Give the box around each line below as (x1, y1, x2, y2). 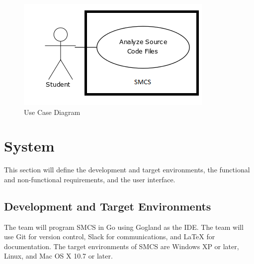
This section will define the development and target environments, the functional (4, 164, 250, 175)
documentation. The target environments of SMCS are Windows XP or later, (4, 241, 239, 251)
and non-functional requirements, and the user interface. (4, 174, 175, 184)
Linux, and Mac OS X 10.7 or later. (4, 251, 113, 261)
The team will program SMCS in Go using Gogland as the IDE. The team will (4, 221, 244, 232)
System (4, 136, 55, 156)
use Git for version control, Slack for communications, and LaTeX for (4, 231, 215, 242)
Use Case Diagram (24, 106, 81, 117)
